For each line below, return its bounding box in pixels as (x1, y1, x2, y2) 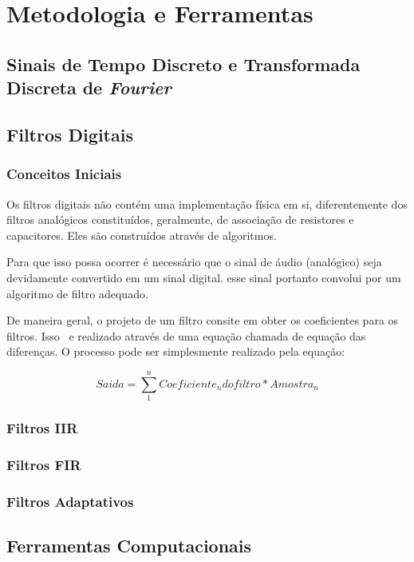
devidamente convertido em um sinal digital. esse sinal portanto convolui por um (6, 269, 401, 285)
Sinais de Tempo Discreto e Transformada (6, 51, 361, 76)
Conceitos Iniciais (6, 164, 122, 184)
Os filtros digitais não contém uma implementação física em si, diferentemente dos (6, 195, 408, 212)
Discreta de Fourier (6, 75, 172, 100)
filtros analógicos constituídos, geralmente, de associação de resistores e (6, 211, 354, 228)
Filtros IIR (6, 417, 78, 437)
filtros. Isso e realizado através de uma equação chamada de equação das (6, 327, 366, 344)
